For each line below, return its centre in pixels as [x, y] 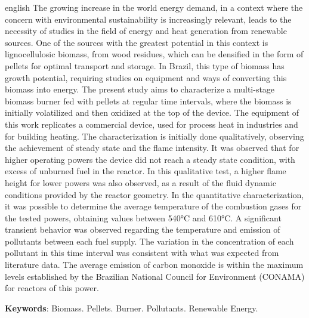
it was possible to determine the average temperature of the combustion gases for [153, 206]
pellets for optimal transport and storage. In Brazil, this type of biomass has [145, 65]
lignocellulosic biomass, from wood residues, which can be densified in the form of [154, 54]
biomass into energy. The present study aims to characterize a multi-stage [140, 89]
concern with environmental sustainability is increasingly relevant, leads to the [148, 19]
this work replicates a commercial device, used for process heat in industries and [152, 124]
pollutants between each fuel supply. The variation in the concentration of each [149, 241]
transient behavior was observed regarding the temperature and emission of [143, 229]
